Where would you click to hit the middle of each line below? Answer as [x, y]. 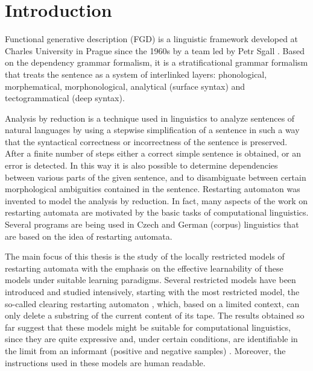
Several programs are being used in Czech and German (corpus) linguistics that [152, 224]
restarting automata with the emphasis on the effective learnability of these [144, 268]
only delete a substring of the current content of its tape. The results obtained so [155, 315]
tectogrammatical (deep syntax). [65, 98]
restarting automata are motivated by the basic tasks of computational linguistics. [157, 212]
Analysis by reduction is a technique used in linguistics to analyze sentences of [150, 118]
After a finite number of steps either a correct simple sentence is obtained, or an [153, 153]
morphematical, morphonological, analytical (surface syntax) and [125, 86]
